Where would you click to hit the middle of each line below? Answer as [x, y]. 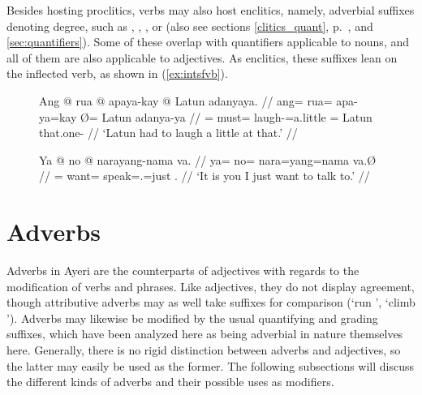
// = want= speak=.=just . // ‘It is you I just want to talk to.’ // [205, 176]
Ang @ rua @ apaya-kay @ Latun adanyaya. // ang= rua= [186, 100]
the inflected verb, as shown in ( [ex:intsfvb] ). [117, 73]
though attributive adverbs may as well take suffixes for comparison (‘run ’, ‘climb [211, 302]
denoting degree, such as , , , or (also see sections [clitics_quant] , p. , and [190, 26]
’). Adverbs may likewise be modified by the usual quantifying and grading [192, 318]
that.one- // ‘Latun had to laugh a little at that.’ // [168, 133]
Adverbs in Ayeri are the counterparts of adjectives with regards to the [183, 270]
